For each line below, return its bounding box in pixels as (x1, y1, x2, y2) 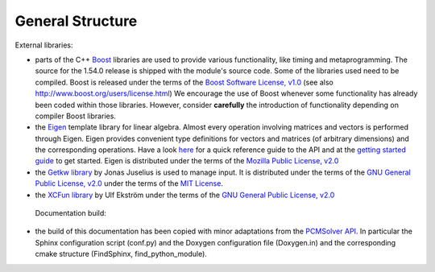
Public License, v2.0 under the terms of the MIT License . (35, 179, 223, 188)
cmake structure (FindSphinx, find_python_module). (35, 249, 207, 259)
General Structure (14, 12, 138, 30)
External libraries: (14, 40, 73, 50)
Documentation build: (35, 208, 106, 218)
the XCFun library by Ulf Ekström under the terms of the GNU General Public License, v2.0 (35, 190, 335, 200)
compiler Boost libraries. (35, 111, 117, 121)
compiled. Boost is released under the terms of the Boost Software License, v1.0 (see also (35, 77, 333, 87)
